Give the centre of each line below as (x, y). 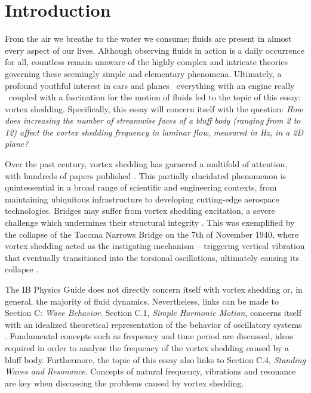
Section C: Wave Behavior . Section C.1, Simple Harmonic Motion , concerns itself (153, 313)
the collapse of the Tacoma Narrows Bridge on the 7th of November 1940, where (152, 234)
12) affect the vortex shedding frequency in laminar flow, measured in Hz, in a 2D (154, 132)
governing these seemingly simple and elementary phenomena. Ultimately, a (143, 73)
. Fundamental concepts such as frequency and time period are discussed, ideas (149, 336)
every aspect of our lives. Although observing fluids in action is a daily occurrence (155, 50)
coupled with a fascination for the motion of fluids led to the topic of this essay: (155, 97)
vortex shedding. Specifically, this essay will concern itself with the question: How (154, 108)
